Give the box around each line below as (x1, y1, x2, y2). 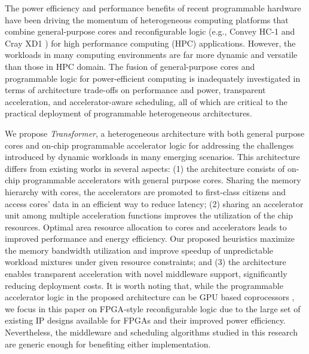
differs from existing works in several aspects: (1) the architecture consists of (5, 162, 285, 174)
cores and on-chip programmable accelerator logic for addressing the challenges (5, 138, 294, 151)
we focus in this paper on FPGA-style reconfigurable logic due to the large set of (5, 302, 301, 315)
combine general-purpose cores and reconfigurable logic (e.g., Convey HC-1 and (5, 25, 295, 38)
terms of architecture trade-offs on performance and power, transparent (5, 84, 266, 96)
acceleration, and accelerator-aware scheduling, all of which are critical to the (5, 95, 287, 107)
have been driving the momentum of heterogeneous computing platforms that (5, 13, 289, 26)
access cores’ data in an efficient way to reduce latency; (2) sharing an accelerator (5, 197, 304, 210)
